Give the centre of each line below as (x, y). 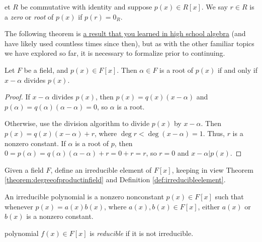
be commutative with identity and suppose (86, 7)
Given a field (24, 169)
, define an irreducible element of (101, 169)
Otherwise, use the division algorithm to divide (77, 123)
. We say (214, 7)
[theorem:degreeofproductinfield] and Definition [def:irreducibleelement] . (115, 179)
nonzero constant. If (35, 143)
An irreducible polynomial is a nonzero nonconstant (84, 196)
